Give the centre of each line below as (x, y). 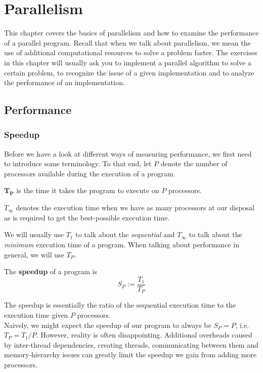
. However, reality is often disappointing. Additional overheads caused (144, 335)
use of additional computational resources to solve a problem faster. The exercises (131, 52)
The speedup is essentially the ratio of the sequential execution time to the (120, 305)
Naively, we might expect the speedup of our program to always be (108, 325)
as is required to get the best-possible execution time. (87, 217)
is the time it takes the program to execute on (88, 190)
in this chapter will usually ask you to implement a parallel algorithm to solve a (128, 62)
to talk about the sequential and (125, 234)
